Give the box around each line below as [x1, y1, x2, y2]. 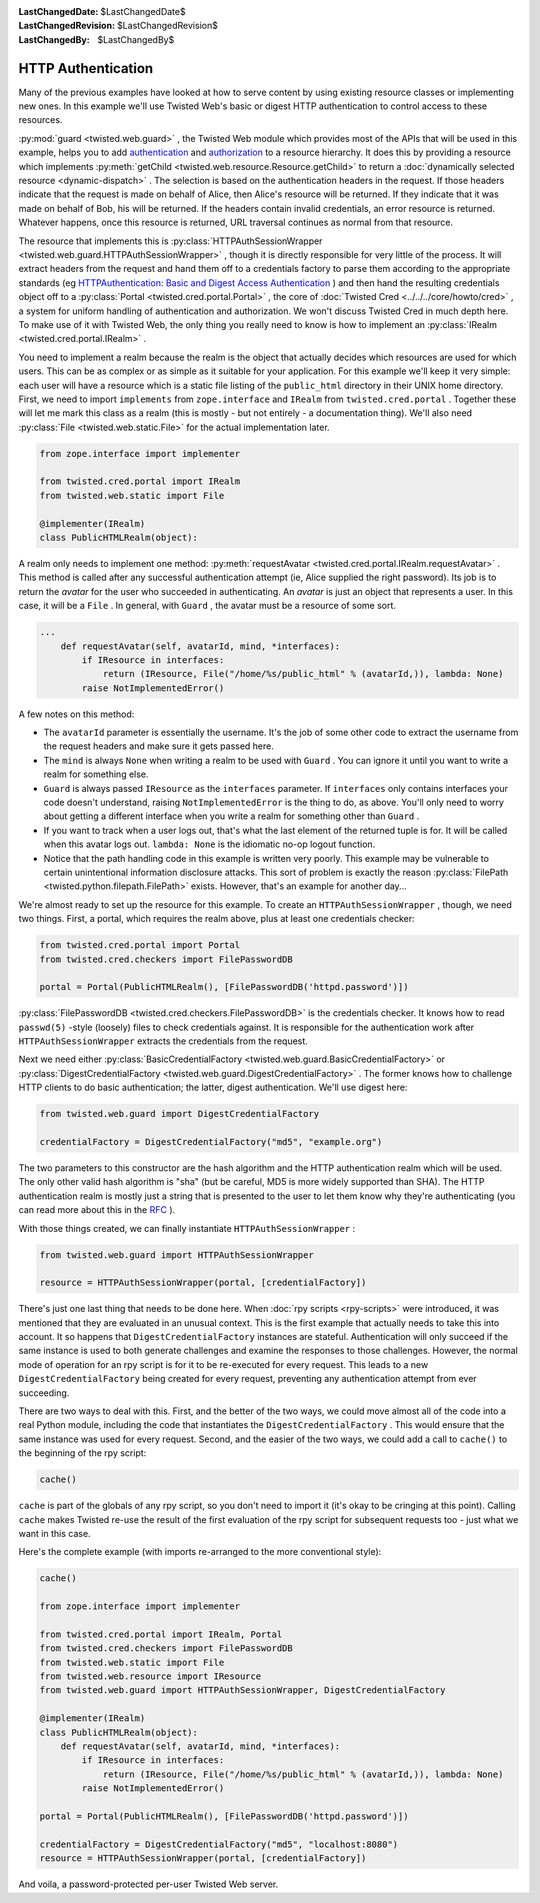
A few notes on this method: [18, 708, 135, 720]
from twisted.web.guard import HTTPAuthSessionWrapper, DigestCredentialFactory [39, 1685, 446, 1696]
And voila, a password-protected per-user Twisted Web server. [18, 1878, 279, 1890]
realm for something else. [43, 768, 149, 780]
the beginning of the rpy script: [18, 1447, 147, 1459]
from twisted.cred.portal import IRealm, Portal [39, 1628, 283, 1640]
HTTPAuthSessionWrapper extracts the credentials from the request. [18, 1035, 309, 1047]
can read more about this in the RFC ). [18, 1204, 176, 1216]
